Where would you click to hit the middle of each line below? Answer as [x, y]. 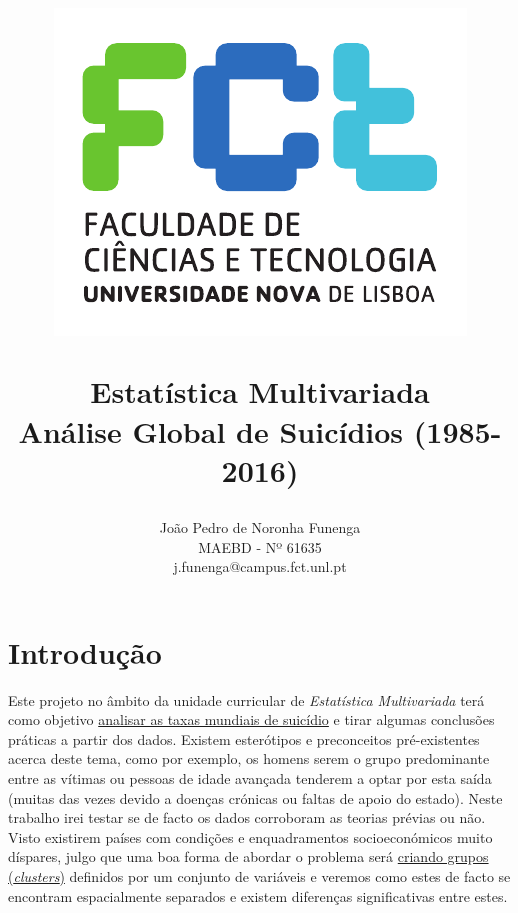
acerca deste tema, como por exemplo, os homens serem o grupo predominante [249, 758]
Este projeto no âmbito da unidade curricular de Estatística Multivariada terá [246, 699]
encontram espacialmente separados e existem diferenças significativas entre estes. [258, 895]
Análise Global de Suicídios [211, 430]
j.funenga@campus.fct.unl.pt [260, 566]
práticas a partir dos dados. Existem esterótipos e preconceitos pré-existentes [244, 738]
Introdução [85, 651]
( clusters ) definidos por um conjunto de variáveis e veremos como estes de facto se [259, 876]
